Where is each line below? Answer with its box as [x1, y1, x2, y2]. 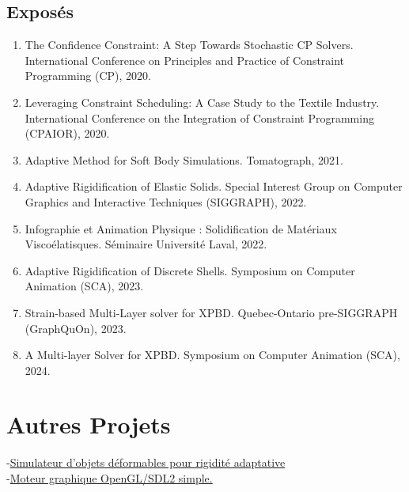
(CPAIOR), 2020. [25, 125, 110, 142]
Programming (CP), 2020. [25, 67, 151, 84]
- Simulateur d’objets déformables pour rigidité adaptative [6, 454, 286, 471]
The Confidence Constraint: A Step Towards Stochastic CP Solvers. [25, 36, 354, 53]
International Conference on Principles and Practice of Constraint [25, 51, 345, 68]
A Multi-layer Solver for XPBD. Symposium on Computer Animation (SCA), [25, 346, 400, 363]
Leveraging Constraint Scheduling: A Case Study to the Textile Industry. [25, 93, 380, 110]
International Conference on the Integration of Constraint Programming [25, 109, 374, 126]
